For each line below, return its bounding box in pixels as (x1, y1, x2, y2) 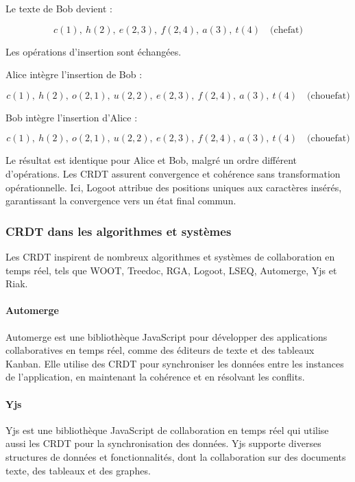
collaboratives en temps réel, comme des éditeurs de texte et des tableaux (5, 343, 315, 357)
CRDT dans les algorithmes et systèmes (5, 222, 232, 239)
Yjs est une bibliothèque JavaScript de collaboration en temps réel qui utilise (5, 422, 329, 437)
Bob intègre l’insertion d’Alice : (5, 110, 138, 124)
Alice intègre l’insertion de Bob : (5, 67, 143, 82)
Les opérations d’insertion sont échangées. (5, 44, 182, 58)
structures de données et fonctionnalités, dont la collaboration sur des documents (5, 449, 346, 463)
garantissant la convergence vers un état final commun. (5, 193, 236, 208)
